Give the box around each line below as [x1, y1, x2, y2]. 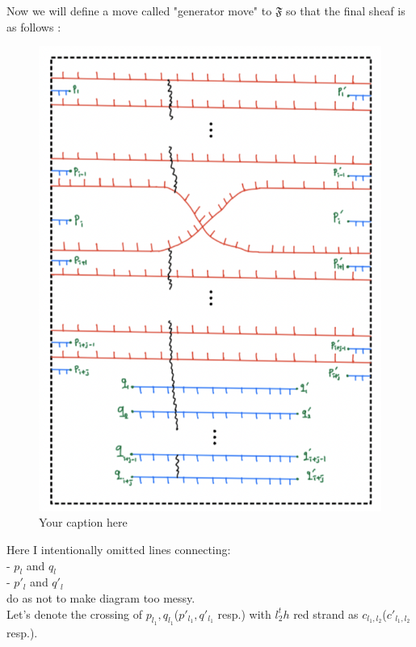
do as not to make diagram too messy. [6, 589, 195, 606]
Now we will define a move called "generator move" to [6, 2, 272, 19]
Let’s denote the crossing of [6, 605, 143, 622]
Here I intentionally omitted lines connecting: [6, 540, 231, 557]
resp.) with [217, 605, 271, 622]
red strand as [293, 605, 359, 622]
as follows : [6, 18, 61, 35]
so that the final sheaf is [286, 2, 405, 19]
